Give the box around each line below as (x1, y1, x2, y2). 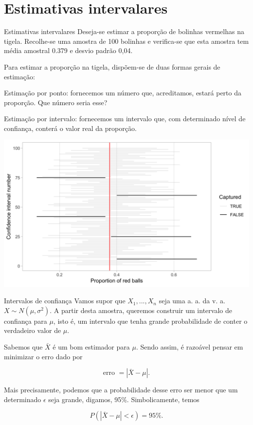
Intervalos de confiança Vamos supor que (4, 296, 126, 306)
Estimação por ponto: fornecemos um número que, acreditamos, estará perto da (4, 88, 241, 98)
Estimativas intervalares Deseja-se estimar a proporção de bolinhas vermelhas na (4, 26, 244, 37)
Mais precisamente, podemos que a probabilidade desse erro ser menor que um (4, 385, 238, 395)
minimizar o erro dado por (4, 351, 83, 361)
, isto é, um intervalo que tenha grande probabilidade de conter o (53, 315, 248, 326)
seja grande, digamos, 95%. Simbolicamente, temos (48, 394, 199, 404)
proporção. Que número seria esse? (4, 97, 108, 107)
